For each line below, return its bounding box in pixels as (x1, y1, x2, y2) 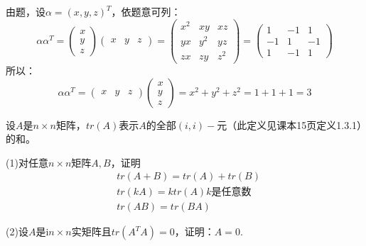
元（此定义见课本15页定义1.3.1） (217, 117, 362, 132)
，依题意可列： (111, 4, 181, 18)
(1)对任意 (6, 155, 48, 169)
